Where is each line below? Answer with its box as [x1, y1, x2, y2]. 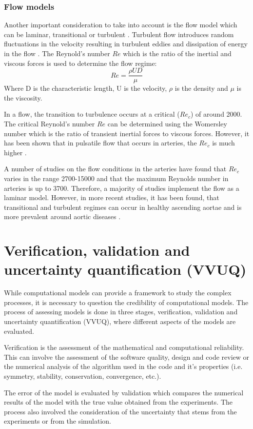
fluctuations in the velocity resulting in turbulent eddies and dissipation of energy [4, 39, 248, 49]
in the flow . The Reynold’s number [4, 48, 110, 58]
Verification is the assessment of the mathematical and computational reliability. [4, 342, 244, 352]
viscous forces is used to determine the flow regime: [4, 58, 157, 68]
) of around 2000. [191, 109, 242, 119]
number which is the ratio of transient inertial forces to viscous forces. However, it [4, 128, 250, 138]
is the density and [175, 83, 228, 93]
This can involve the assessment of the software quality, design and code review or [4, 351, 250, 362]
